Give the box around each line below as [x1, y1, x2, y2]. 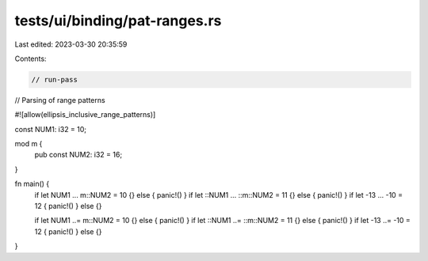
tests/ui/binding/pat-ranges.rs [14, 12, 222, 29]
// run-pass [31, 75, 78, 84]
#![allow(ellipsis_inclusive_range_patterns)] [14, 110, 156, 119]
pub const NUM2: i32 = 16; [34, 150, 123, 160]
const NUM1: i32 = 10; [14, 124, 87, 134]
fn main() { [14, 179, 50, 189]
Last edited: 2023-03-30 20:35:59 [14, 40, 128, 49]
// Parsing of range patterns [14, 95, 106, 104]
